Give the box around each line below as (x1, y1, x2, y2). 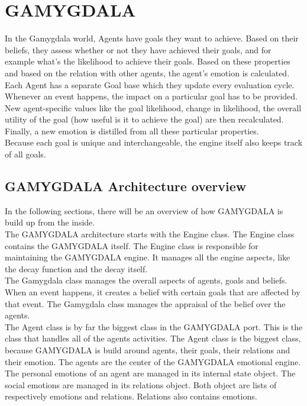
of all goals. (5, 148, 46, 160)
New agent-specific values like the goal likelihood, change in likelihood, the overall (5, 101, 302, 114)
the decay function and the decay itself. (5, 262, 148, 275)
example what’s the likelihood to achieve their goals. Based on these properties (5, 55, 290, 67)
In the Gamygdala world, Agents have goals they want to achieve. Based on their (5, 32, 299, 44)
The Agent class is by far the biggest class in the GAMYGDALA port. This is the (5, 320, 303, 333)
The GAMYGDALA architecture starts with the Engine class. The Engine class (5, 228, 295, 240)
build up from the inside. (5, 216, 95, 228)
